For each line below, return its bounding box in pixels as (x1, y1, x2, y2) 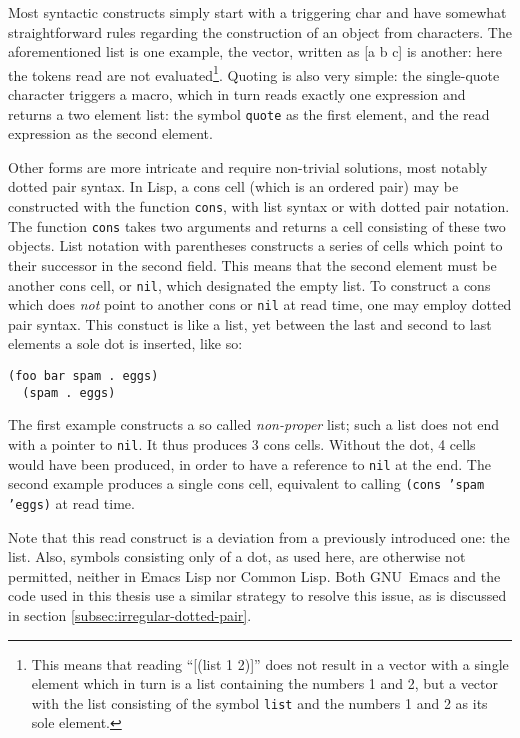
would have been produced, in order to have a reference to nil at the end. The (8, 453, 491, 474)
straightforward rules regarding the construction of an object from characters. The (8, 21, 512, 42)
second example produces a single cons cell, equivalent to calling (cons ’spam (8, 473, 485, 494)
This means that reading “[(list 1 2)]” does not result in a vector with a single (31, 653, 509, 674)
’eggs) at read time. (8, 492, 135, 513)
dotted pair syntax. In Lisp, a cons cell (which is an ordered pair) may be (8, 176, 459, 197)
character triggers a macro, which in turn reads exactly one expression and (8, 84, 466, 105)
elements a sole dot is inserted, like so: (8, 333, 243, 354)
